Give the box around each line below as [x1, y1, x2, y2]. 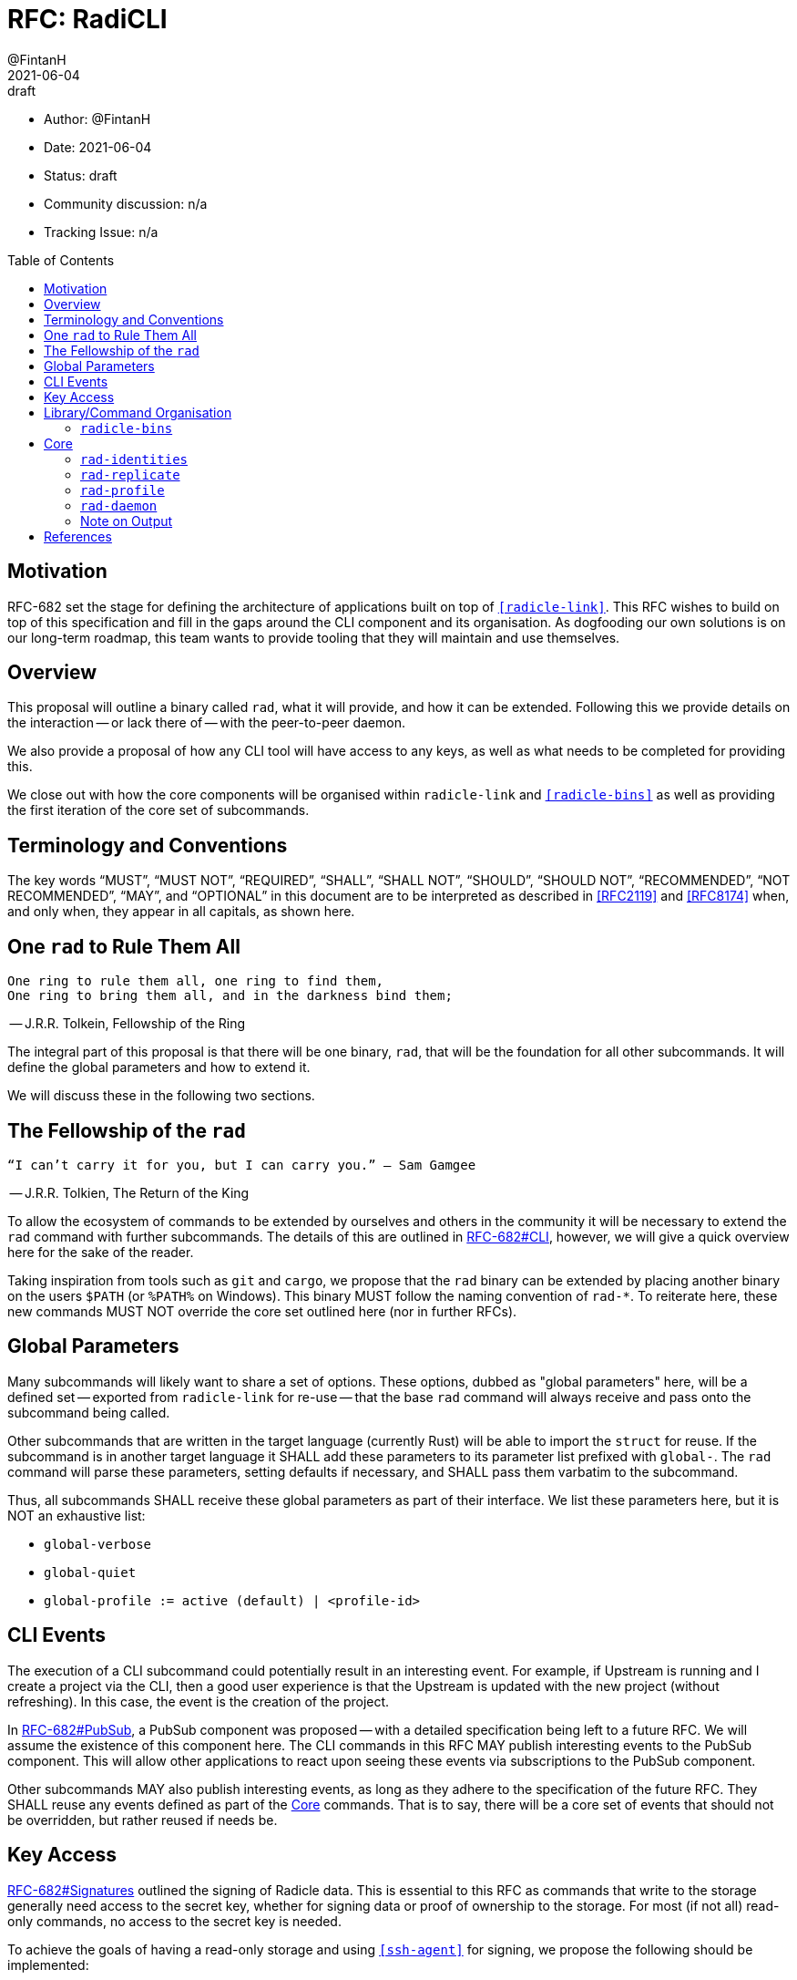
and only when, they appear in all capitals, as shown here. [7, 903, 355, 920]
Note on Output [80, 512, 173, 529]
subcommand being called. [7, 1404, 170, 1420]
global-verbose [44, 1536, 152, 1552]
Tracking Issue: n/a [44, 223, 158, 240]
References [44, 528, 112, 544]
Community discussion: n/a [44, 195, 208, 211]
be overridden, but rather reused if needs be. [7, 1811, 278, 1828]
